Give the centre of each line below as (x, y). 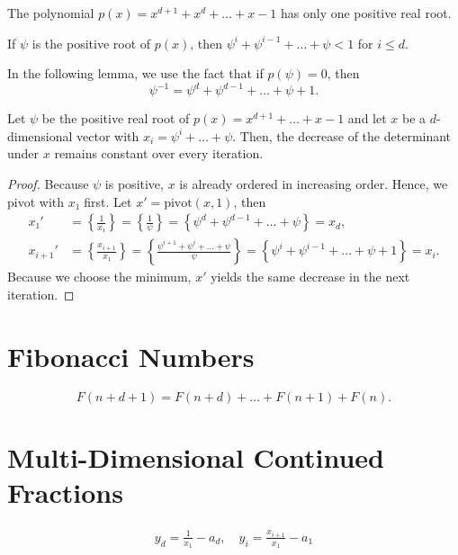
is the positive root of (91, 43)
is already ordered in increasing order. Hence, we (314, 184)
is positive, (134, 184)
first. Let (108, 201)
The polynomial (51, 13)
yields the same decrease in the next (310, 277)
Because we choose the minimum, (99, 277)
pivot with (36, 201)
